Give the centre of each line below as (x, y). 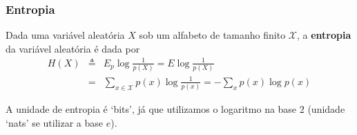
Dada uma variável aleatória (65, 35)
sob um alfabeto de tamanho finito (212, 35)
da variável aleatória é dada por (73, 48)
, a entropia (324, 35)
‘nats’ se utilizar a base (55, 122)
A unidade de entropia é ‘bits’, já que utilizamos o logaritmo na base (151, 109)
